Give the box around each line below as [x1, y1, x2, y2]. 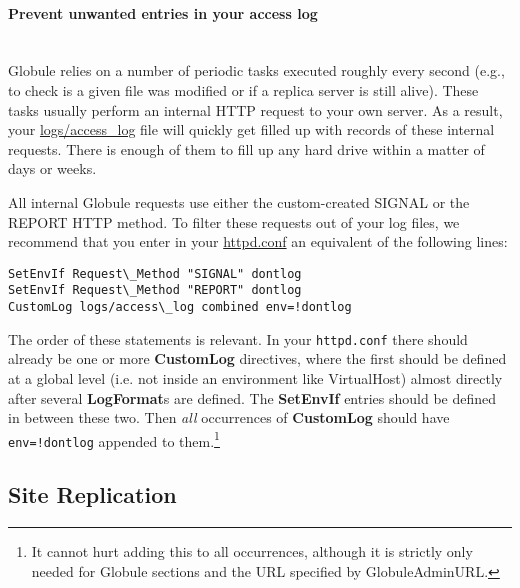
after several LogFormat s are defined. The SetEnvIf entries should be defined [8, 387, 497, 408]
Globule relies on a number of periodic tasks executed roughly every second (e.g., [8, 60, 505, 81]
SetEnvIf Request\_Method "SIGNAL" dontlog [8, 266, 302, 281]
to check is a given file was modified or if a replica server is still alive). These [8, 79, 479, 100]
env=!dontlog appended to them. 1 [8, 427, 220, 451]
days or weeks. [8, 158, 97, 179]
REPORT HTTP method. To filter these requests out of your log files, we [8, 211, 460, 232]
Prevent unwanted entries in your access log [8, 2, 318, 23]
